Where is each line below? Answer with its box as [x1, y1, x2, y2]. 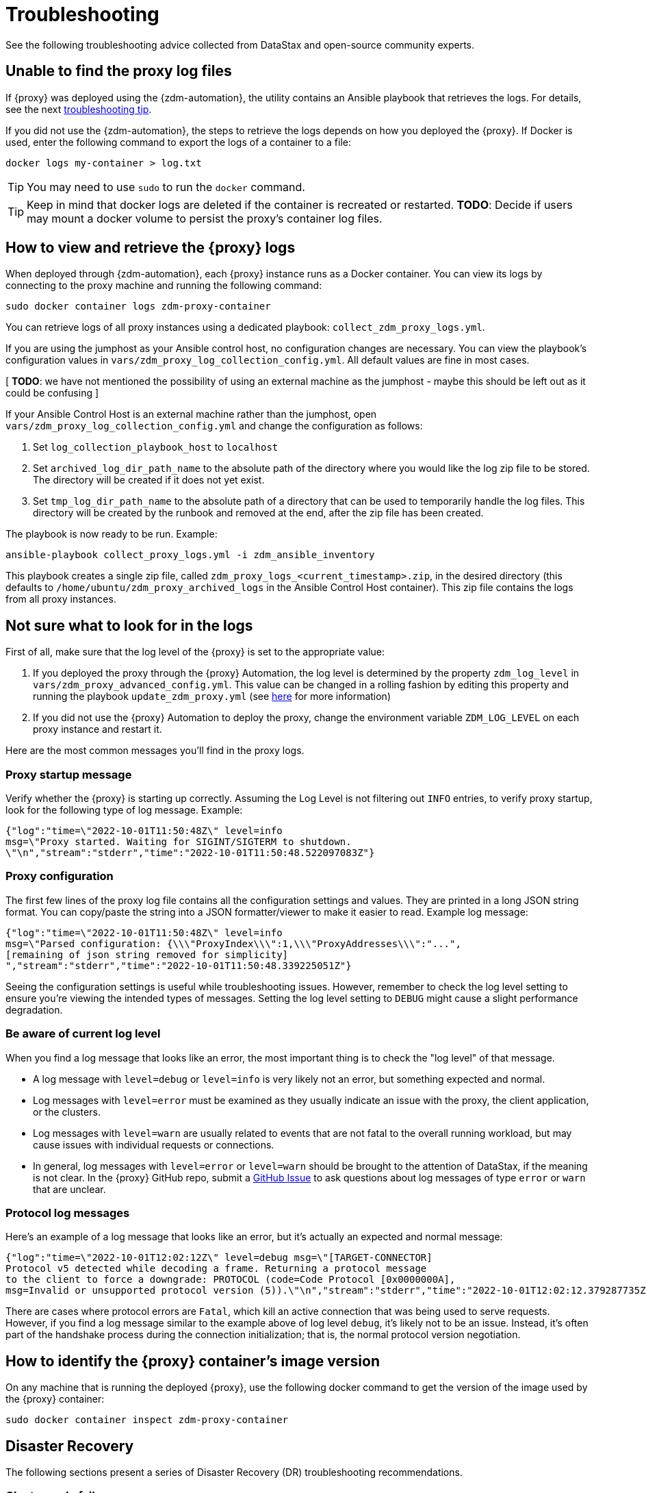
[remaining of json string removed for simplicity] [5, 949, 289, 960]
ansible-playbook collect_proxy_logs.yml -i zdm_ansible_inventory [5, 549, 375, 561]
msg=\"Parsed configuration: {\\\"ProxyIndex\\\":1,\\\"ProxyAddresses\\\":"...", [5, 938, 461, 949]
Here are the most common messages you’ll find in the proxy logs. [5, 744, 305, 757]
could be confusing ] [5, 387, 99, 399]
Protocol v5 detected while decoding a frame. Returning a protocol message [5, 1263, 427, 1275]
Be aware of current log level [5, 1027, 161, 1041]
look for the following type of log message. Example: [5, 804, 243, 816]
